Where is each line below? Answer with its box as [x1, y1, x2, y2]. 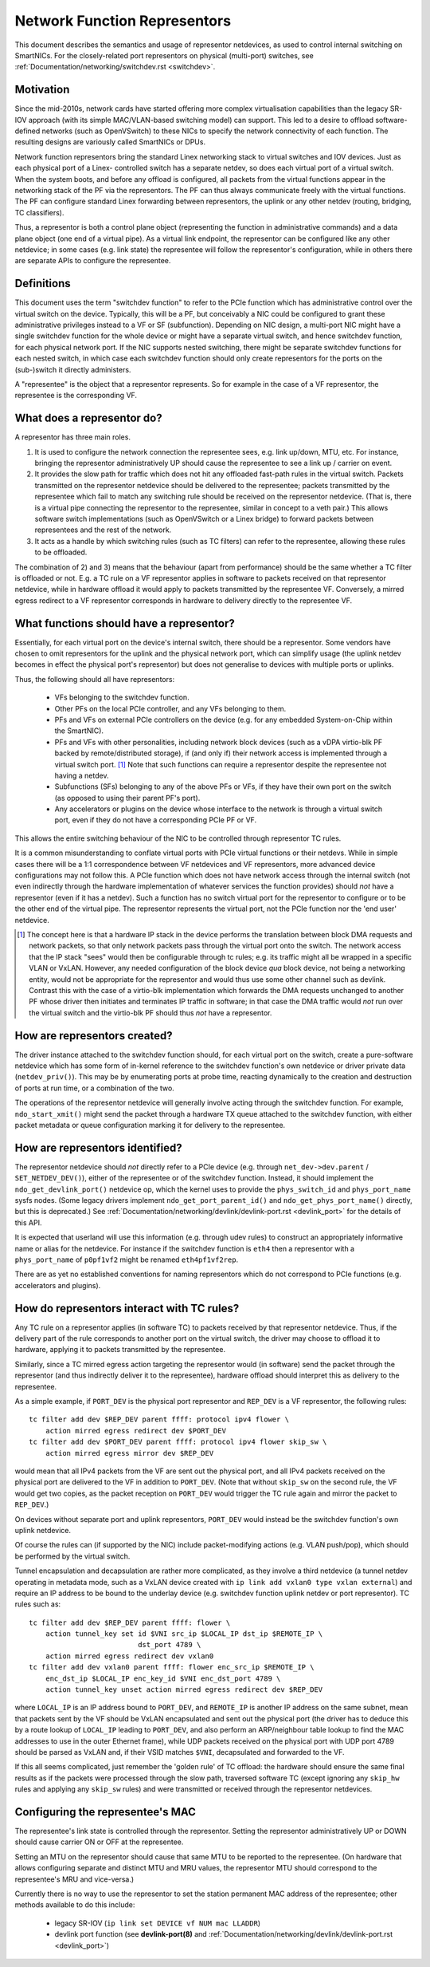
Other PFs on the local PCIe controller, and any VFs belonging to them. [54, 704, 287, 713]
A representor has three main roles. [14, 432, 131, 442]
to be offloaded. [34, 547, 88, 558]
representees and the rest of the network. [34, 525, 172, 534]
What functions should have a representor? [14, 617, 235, 630]
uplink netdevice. [14, 1525, 72, 1535]
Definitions [14, 277, 71, 290]
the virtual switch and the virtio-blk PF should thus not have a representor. [29, 1007, 272, 1017]
